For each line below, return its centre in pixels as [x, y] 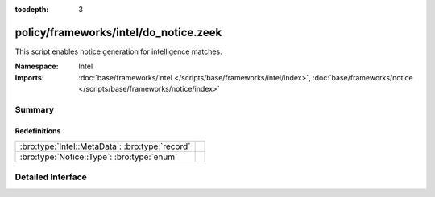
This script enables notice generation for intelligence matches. [119, 51]
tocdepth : [32, 9]
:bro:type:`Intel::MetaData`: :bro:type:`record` [105, 146]
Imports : [29, 77]
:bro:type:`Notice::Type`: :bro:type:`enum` [99, 157]
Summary [35, 109]
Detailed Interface [51, 177]
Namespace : [37, 66]
